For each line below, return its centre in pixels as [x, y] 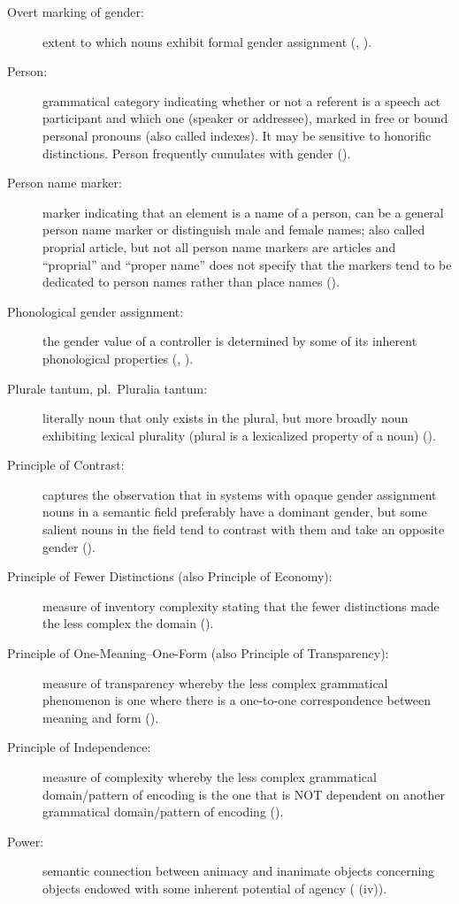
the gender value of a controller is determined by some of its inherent [230, 341]
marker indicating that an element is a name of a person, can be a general [243, 212]
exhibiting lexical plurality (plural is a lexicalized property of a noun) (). [239, 435]
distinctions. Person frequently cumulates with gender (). [197, 153]
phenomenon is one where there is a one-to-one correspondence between [237, 700]
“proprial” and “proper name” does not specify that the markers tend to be [247, 264]
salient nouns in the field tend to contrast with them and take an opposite [244, 529]
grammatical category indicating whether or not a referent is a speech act [242, 100]
